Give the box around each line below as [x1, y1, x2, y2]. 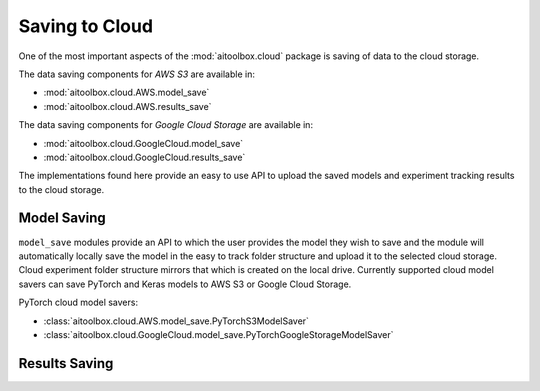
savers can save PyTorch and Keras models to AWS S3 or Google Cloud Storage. [18, 278, 352, 290]
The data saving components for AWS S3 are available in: [18, 68, 255, 80]
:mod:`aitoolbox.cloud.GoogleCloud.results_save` [43, 151, 246, 163]
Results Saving [18, 355, 114, 372]
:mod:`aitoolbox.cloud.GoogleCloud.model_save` [43, 137, 244, 149]
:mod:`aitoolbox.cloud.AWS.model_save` [43, 86, 210, 99]
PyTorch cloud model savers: [18, 296, 139, 309]
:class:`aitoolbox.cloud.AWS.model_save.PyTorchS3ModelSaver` [43, 315, 310, 327]
